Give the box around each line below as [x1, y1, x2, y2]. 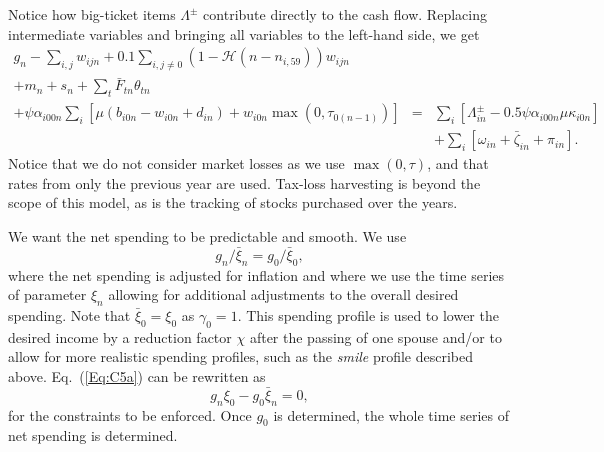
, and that [427, 153, 489, 174]
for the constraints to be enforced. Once [8, 404, 252, 425]
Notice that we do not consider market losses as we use [8, 153, 345, 174]
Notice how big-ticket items [8, 4, 176, 24]
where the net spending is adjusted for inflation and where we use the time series [8, 264, 505, 285]
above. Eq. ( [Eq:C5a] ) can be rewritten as [8, 365, 266, 386]
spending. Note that [8, 304, 131, 325]
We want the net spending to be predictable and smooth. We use [8, 225, 407, 246]
